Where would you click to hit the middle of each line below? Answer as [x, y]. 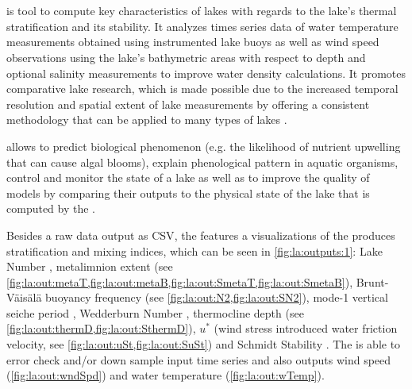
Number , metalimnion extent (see [90, 266]
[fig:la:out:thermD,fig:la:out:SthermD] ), [101, 328]
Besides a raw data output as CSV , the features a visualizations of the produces [201, 235]
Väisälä [24, 297]
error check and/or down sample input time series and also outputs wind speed [199, 359]
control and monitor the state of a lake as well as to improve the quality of [188, 177]
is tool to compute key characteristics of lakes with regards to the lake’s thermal [202, 11]
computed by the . [51, 208]
